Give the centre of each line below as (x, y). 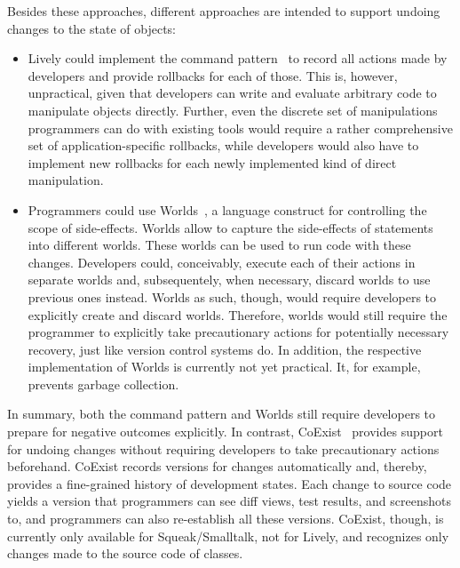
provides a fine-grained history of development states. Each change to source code (230, 483)
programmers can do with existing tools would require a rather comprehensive (240, 128)
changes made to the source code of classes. (125, 553)
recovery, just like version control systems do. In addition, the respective (225, 349)
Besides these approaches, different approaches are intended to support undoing (224, 11)
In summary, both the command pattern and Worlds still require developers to (222, 414)
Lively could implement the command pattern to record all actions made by (238, 58)
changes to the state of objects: (91, 28)
